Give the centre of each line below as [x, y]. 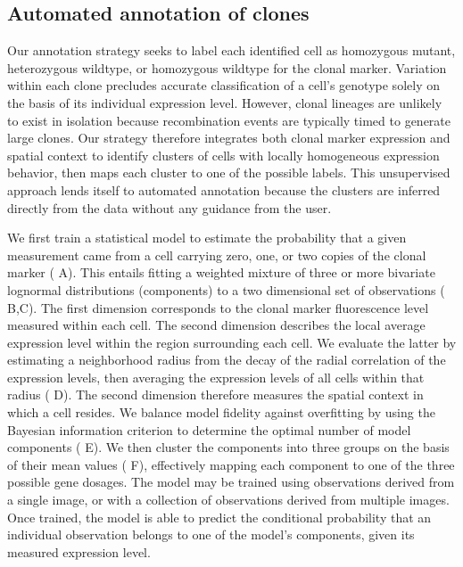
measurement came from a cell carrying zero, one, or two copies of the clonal [217, 255]
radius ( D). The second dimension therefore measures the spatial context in [215, 394]
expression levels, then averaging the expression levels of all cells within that [216, 377]
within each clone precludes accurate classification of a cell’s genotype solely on [223, 85]
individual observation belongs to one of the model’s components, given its [211, 534]
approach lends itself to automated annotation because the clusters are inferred [224, 189]
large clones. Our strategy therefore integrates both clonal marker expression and [229, 138]
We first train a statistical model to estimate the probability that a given [207, 238]
